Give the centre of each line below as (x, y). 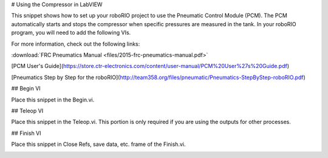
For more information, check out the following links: (76, 44)
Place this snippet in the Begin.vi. (53, 100)
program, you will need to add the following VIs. (71, 33)
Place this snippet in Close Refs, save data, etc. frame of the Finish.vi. (98, 144)
